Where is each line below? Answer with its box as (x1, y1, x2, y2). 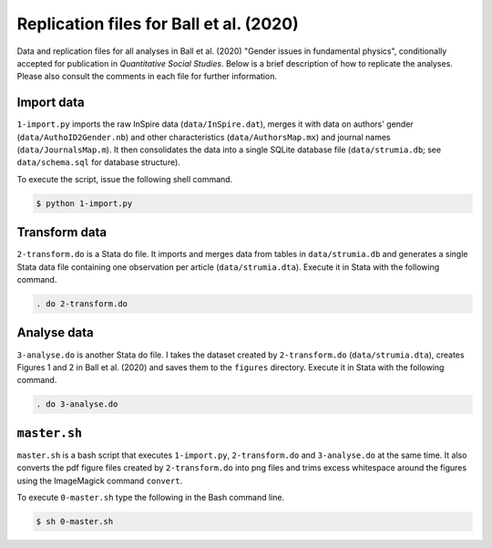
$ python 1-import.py (36, 198, 133, 209)
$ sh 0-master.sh (36, 516, 114, 526)
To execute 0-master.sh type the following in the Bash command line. (16, 491, 285, 502)
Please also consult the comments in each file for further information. (16, 71, 278, 82)
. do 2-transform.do (36, 299, 128, 309)
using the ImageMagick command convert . (16, 475, 183, 486)
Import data (16, 95, 86, 110)
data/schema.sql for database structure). (16, 157, 181, 168)
